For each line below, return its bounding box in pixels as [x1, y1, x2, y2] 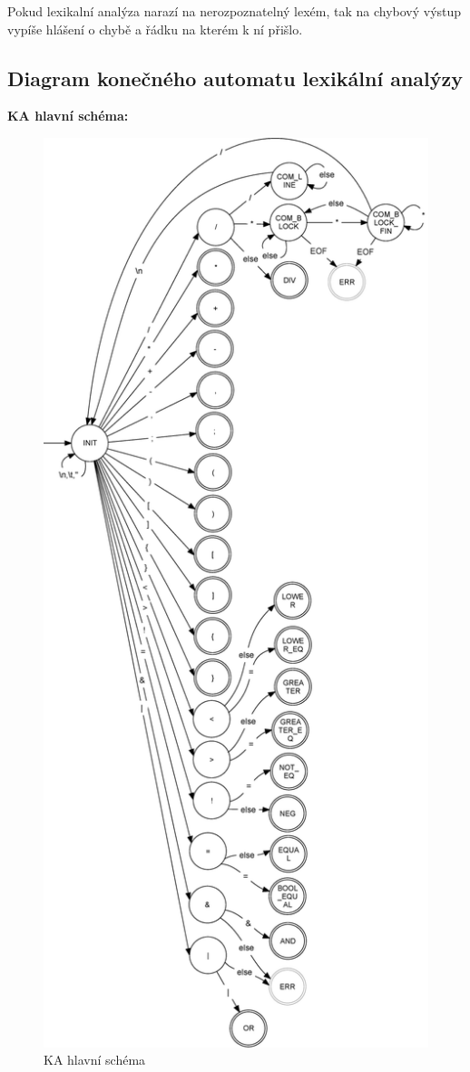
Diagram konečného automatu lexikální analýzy [7, 63, 463, 92]
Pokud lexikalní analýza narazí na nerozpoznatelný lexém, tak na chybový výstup [7, 2, 462, 20]
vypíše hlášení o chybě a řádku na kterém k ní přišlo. [7, 19, 303, 38]
